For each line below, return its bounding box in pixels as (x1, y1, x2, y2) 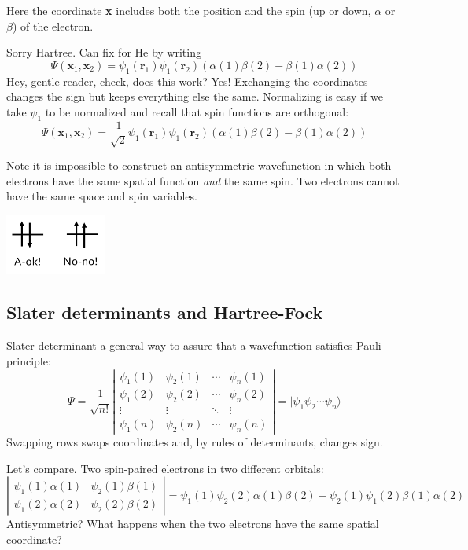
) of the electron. (12, 17, 94, 34)
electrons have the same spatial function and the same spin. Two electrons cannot (6, 172, 400, 189)
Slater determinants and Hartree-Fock (6, 300, 323, 324)
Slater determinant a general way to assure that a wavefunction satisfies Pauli (6, 337, 381, 354)
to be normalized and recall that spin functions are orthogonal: (45, 103, 349, 119)
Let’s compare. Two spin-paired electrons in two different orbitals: (6, 460, 324, 476)
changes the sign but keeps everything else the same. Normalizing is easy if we (6, 88, 383, 104)
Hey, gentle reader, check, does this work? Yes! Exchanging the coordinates (6, 72, 368, 89)
